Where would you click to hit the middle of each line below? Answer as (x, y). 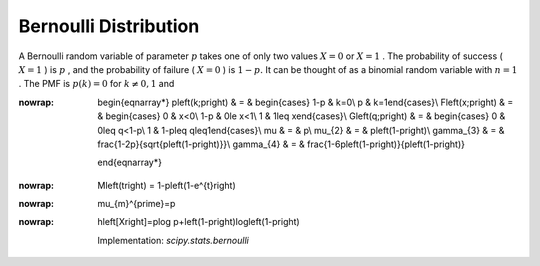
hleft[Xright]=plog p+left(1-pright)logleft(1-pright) (198, 222)
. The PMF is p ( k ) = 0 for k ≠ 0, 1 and (96, 84)
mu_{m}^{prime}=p (136, 204)
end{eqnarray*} (129, 162)
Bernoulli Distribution (109, 26)
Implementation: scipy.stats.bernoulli (173, 240)
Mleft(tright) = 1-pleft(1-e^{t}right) (167, 185)
